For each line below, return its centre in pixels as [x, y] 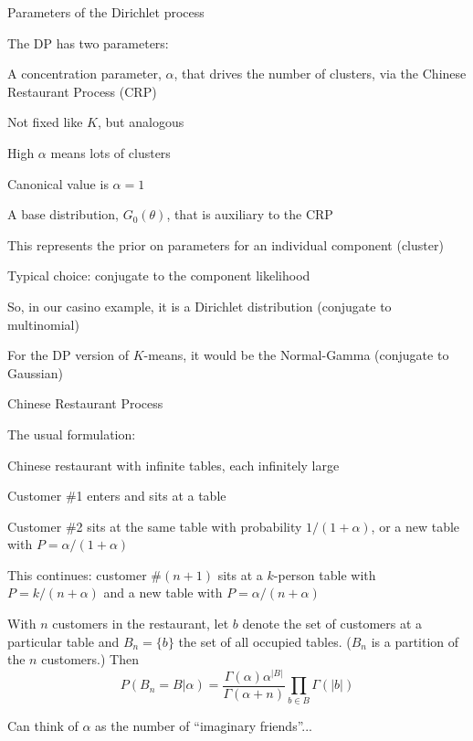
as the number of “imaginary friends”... [204, 725]
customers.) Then [90, 659]
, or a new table [415, 526]
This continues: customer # [85, 574]
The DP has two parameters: [88, 42]
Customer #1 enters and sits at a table [117, 496]
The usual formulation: [72, 434]
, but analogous [141, 122]
